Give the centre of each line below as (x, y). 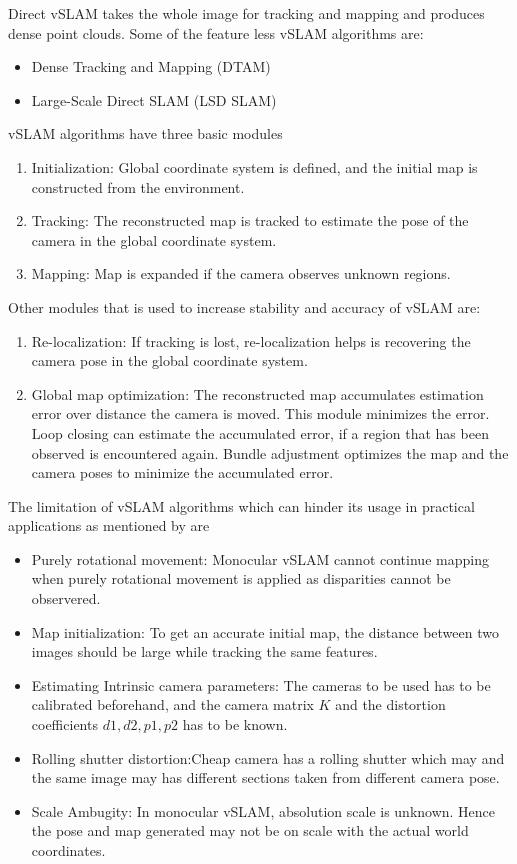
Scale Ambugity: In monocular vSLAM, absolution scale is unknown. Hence (263, 810)
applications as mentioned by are (109, 525)
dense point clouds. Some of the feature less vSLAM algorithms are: (216, 32)
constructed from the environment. (138, 186)
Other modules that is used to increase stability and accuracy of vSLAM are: (244, 306)
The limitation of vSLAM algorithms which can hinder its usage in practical (241, 505)
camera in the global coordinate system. (154, 239)
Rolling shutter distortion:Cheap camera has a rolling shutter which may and (268, 757)
